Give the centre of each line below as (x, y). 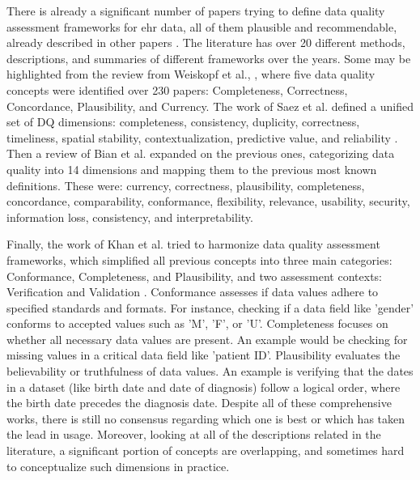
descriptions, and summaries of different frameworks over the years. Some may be (209, 58)
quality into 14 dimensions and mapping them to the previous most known (192, 169)
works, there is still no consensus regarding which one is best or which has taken (206, 418)
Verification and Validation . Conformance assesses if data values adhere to (193, 292)
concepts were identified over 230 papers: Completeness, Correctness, (177, 89)
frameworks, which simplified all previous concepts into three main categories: (199, 259)
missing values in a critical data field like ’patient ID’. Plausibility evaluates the (204, 355)
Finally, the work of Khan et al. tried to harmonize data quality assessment (193, 244)
